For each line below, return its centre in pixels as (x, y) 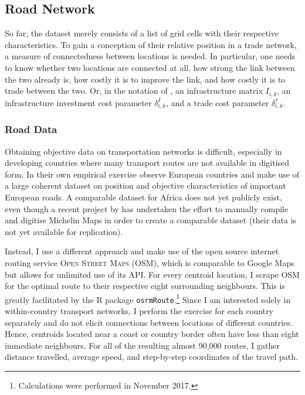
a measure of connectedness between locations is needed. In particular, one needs (150, 56)
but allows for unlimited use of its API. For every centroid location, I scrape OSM (152, 274)
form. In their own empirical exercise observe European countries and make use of (152, 174)
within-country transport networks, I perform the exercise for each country (139, 311)
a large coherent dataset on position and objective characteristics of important (145, 185)
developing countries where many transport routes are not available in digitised (147, 163)
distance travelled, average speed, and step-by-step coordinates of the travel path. (151, 357)
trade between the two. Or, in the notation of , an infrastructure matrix (134, 91)
